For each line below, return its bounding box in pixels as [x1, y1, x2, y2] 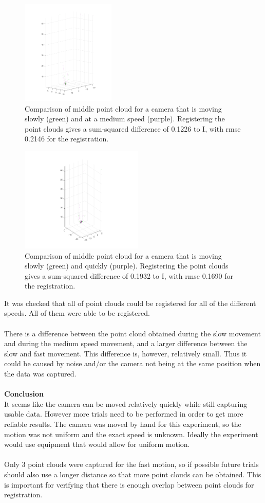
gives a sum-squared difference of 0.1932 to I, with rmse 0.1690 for [25, 270, 234, 281]
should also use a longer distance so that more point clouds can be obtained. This [4, 469, 261, 479]
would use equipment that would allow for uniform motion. [4, 439, 190, 450]
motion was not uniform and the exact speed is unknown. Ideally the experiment [4, 428, 258, 439]
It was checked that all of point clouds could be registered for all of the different [4, 297, 256, 308]
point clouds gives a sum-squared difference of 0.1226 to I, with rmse [25, 123, 241, 134]
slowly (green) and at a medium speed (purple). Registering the [25, 113, 225, 124]
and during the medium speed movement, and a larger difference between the [4, 338, 248, 349]
